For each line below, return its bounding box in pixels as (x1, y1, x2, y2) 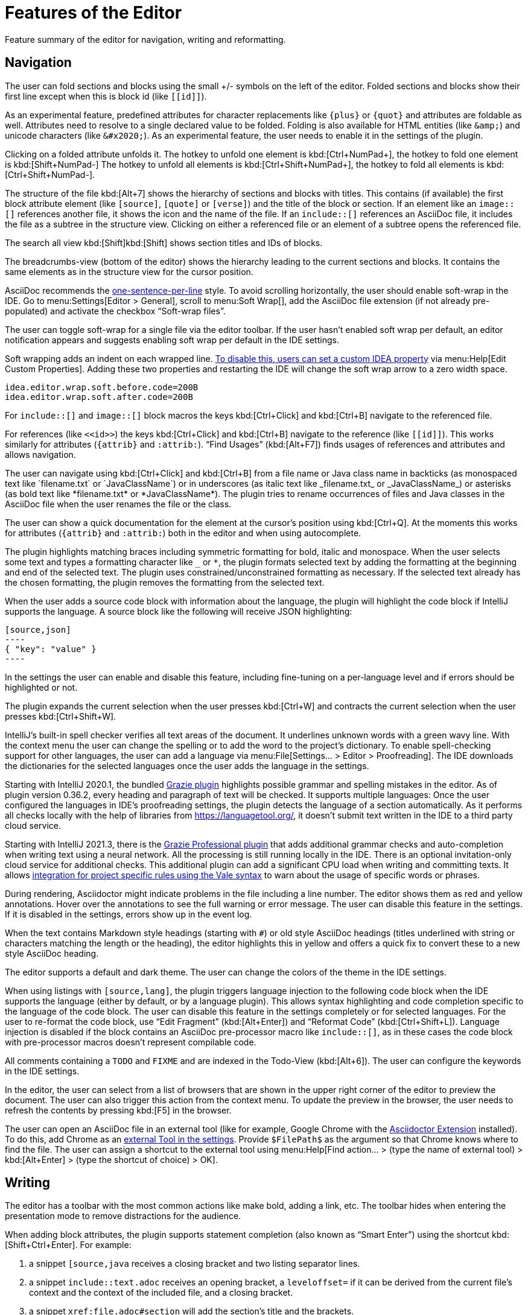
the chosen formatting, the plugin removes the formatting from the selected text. (5, 577, 325, 588)
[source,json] (5, 624, 71, 635)
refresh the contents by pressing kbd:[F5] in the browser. (5, 1104, 232, 1115)
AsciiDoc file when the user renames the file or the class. (5, 498, 232, 509)
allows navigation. (5, 449, 76, 460)
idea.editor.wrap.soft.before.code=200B (5, 382, 199, 392)
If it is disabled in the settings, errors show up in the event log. (5, 908, 252, 919)
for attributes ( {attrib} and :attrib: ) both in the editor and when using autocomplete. (5, 527, 361, 538)
